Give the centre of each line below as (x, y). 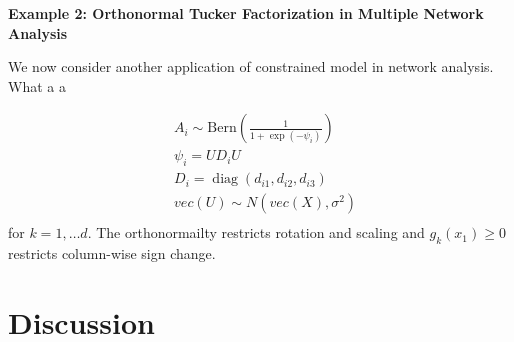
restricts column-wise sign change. (112, 253)
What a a (37, 85)
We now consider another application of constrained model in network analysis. (251, 66)
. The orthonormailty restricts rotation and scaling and (256, 232)
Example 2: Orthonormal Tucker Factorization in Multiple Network (246, 13)
